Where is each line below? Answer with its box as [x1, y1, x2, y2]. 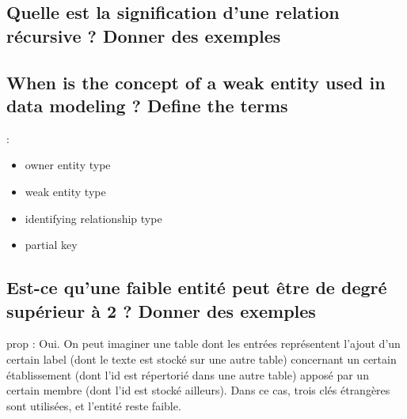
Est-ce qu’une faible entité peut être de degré [6, 275, 387, 300]
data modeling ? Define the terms [6, 92, 288, 117]
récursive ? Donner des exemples [6, 23, 281, 47]
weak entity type [25, 183, 106, 199]
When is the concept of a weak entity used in [6, 70, 386, 94]
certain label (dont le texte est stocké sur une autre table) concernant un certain [6, 350, 397, 367]
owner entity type [25, 157, 111, 173]
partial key [25, 236, 78, 253]
